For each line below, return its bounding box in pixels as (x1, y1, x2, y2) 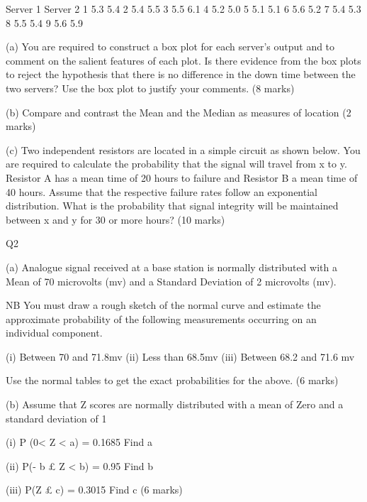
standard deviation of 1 (6, 410, 107, 425)
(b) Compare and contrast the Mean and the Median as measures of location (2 (6, 104, 351, 119)
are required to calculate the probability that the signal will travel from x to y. (6, 156, 347, 171)
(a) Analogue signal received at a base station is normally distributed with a (6, 259, 337, 274)
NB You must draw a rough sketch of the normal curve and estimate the (6, 298, 321, 312)
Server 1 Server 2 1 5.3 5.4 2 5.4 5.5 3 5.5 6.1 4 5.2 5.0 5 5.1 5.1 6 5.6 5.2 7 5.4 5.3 (6, 1, 361, 16)
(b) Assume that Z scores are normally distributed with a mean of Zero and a (6, 397, 344, 412)
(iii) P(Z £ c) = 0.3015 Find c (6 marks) (6, 482, 183, 497)
